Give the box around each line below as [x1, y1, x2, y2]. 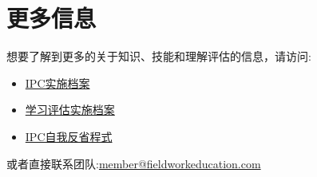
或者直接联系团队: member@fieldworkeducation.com [6, 155, 261, 171]
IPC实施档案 [25, 74, 90, 91]
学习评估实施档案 [25, 101, 115, 118]
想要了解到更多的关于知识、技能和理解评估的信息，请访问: [6, 48, 311, 65]
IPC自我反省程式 [25, 128, 113, 144]
